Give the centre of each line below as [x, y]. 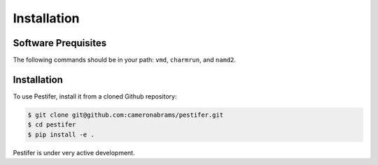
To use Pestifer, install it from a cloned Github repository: [95, 96]
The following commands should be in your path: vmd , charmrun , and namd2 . [125, 60]
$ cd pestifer [52, 125]
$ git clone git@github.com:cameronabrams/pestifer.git [126, 115]
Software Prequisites [60, 43]
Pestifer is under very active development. [74, 152]
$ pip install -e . [61, 134]
